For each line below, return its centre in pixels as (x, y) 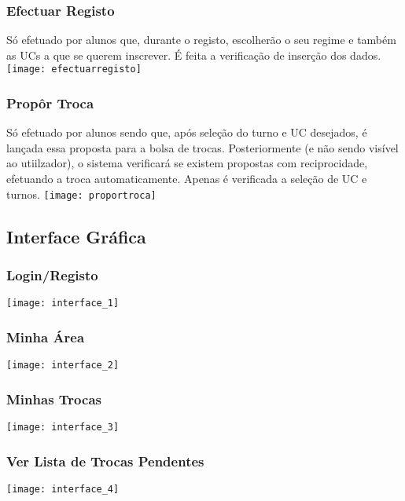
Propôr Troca (50, 102)
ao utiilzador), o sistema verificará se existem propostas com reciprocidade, (187, 163)
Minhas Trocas (54, 399)
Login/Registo (52, 275)
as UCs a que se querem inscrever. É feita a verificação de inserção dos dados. (194, 55)
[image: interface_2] (63, 366)
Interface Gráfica (76, 236)
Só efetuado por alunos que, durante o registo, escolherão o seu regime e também (201, 40)
